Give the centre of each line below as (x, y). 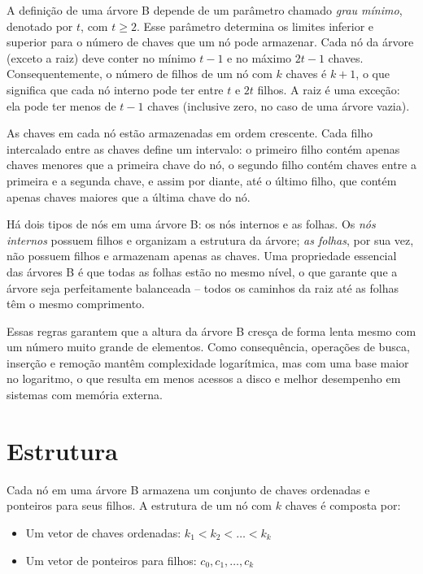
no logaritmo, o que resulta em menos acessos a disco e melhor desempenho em (204, 378)
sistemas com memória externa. (85, 395)
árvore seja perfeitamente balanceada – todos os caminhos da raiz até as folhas (203, 287)
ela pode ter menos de (61, 105)
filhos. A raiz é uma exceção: (329, 89)
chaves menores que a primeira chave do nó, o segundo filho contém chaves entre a (211, 165)
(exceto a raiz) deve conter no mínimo (101, 57)
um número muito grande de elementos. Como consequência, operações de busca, (208, 347)
